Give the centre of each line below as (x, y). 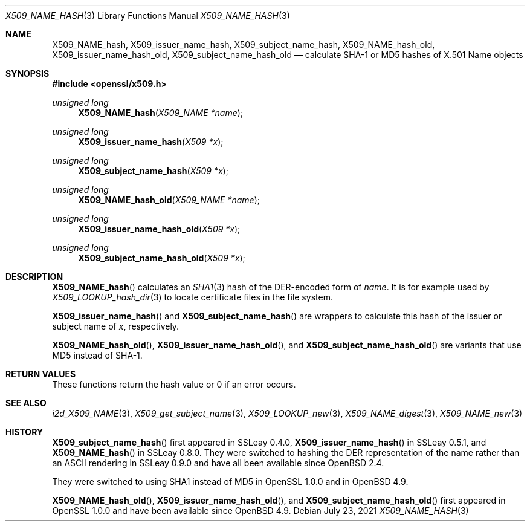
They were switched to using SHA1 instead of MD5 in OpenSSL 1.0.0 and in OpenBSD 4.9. (230, 482)
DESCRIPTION (34, 277)
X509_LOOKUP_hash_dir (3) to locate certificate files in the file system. (192, 297)
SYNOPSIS (27, 73)
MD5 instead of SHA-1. (97, 355)
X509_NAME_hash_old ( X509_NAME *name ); (169, 200)
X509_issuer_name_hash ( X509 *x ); (151, 142)
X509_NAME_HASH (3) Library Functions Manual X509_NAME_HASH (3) (148, 15)
